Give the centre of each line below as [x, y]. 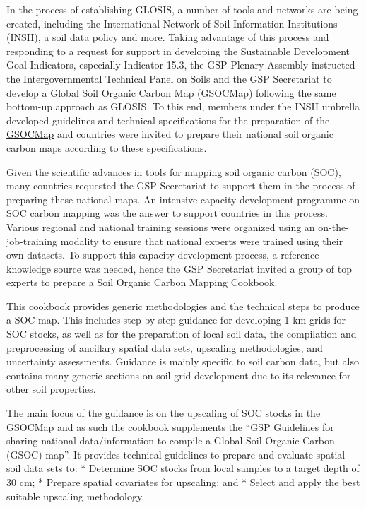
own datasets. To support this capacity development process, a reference [163, 255]
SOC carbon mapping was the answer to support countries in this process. [167, 213]
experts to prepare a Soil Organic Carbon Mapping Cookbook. [142, 282]
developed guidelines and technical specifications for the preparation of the [168, 120]
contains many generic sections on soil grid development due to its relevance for [179, 375]
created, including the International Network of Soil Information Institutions [172, 23]
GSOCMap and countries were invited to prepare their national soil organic [170, 134]
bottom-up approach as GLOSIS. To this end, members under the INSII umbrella [183, 106]
